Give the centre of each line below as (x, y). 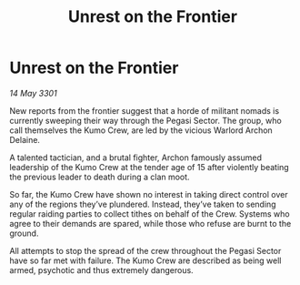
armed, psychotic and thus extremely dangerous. (101, 270)
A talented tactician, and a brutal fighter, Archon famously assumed (135, 158)
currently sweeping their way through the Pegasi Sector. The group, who (145, 120)
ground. (24, 233)
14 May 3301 (33, 93)
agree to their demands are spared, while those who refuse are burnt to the (150, 223)
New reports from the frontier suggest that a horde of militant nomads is (145, 110)
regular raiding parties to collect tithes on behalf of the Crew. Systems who (150, 214)
